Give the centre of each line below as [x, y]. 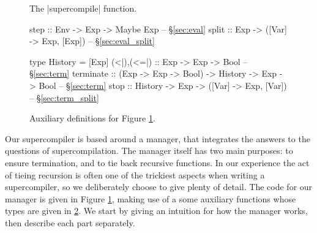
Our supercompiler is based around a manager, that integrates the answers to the [158, 138]
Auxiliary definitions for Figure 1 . [92, 118]
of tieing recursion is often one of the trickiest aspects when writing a [135, 174]
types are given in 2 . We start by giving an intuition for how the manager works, [156, 211]
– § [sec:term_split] [64, 97]
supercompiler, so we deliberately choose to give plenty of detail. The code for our [159, 187]
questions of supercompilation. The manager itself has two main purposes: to [149, 151]
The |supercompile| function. [83, 8]
